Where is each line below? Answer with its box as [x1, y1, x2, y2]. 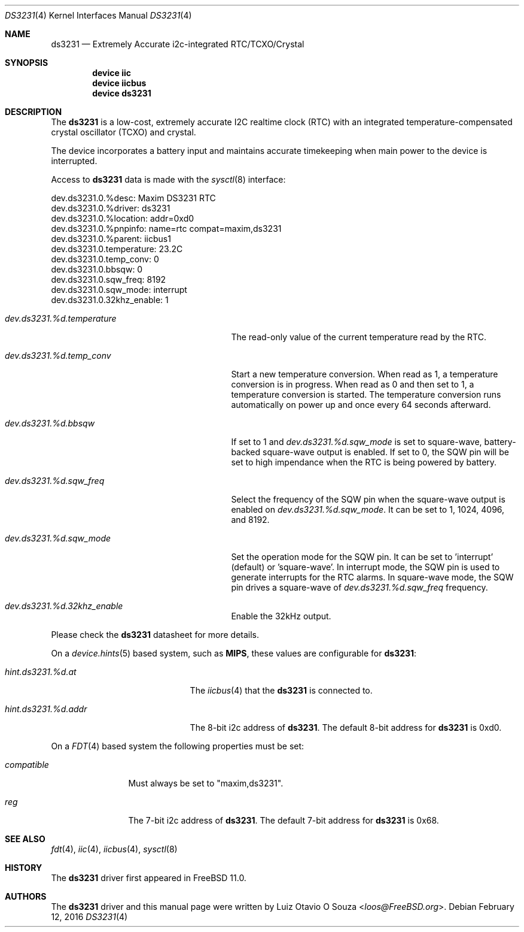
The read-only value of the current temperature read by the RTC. [231, 332, 486, 342]
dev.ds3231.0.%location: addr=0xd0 [51, 213, 194, 223]
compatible [5, 759, 49, 770]
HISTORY [5, 863, 42, 873]
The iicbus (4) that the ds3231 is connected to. [190, 685, 373, 695]
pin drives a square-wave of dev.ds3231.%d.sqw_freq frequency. [231, 582, 488, 592]
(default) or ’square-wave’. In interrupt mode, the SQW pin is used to [231, 562, 500, 572]
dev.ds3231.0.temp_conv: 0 [51, 254, 159, 264]
